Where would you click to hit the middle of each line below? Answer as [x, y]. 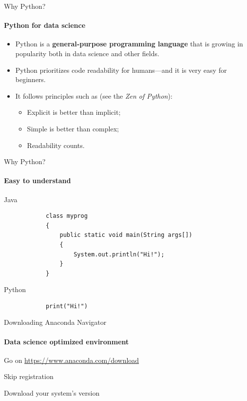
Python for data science [45, 25]
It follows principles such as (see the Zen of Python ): [94, 95]
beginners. [30, 79]
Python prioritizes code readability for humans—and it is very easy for [121, 70]
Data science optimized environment [66, 341]
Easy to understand [38, 180]
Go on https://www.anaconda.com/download [72, 360]
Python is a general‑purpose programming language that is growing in [129, 44]
